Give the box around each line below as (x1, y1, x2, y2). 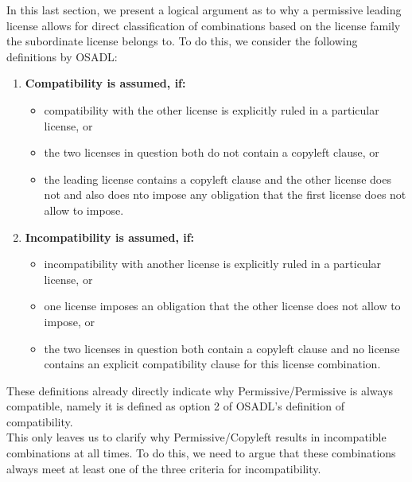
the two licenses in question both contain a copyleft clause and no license (44, 340, 400, 356)
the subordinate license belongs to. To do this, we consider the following (6, 33, 358, 49)
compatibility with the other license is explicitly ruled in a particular (44, 101, 379, 118)
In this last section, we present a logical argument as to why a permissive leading (6, 2, 402, 17)
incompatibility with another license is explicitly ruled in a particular (44, 255, 382, 272)
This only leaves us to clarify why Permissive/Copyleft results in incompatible (6, 429, 387, 445)
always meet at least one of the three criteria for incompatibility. (6, 460, 321, 476)
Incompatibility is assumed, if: (25, 228, 195, 245)
